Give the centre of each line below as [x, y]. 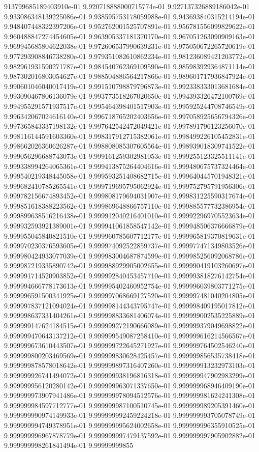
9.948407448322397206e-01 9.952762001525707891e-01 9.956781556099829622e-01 [130, 26]
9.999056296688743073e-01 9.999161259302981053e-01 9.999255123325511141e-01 [130, 156]
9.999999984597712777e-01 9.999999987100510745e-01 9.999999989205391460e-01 [130, 405]
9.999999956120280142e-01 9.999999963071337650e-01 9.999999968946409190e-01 [130, 385]
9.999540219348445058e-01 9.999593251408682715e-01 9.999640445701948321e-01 [130, 176]
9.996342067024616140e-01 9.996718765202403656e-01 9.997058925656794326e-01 [130, 116]
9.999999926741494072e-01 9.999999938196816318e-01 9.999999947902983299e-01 [130, 375]
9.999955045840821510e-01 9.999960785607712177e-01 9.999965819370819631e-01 [130, 235]
